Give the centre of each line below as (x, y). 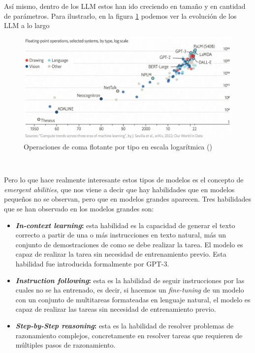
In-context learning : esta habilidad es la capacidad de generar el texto (125, 225)
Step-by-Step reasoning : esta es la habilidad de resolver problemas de (125, 325)
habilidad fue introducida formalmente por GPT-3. (92, 264)
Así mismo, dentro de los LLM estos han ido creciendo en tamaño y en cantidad (125, 6)
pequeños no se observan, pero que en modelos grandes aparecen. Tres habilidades (127, 199)
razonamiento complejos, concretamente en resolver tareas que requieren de (129, 335)
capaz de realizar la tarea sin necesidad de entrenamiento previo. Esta (121, 254)
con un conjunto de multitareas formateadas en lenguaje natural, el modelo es (133, 299)
